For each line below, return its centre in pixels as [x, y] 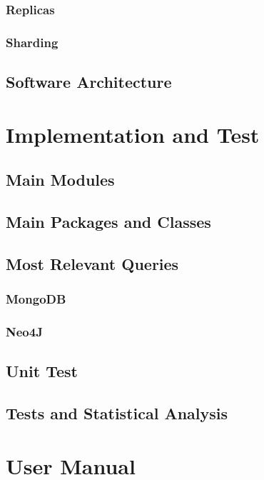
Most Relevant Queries [92, 263]
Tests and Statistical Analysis [117, 413]
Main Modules [60, 180]
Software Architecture [89, 82]
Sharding [32, 42]
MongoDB [36, 299]
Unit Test [42, 371]
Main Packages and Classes [108, 222]
